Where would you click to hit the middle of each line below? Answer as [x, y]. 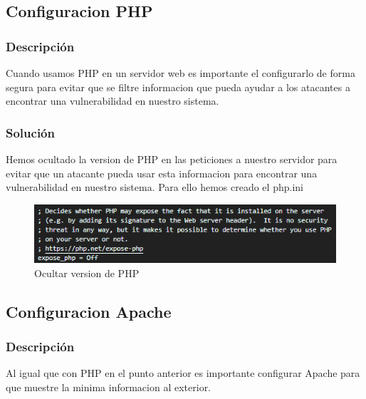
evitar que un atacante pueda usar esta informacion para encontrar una [162, 173]
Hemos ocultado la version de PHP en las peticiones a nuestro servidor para [172, 159]
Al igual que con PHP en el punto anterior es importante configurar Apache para [183, 373]
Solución [30, 132]
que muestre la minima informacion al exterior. [109, 387]
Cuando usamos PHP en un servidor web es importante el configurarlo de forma [181, 73]
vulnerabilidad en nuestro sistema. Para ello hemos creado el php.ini [155, 187]
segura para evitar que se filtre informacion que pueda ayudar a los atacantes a [178, 87]
